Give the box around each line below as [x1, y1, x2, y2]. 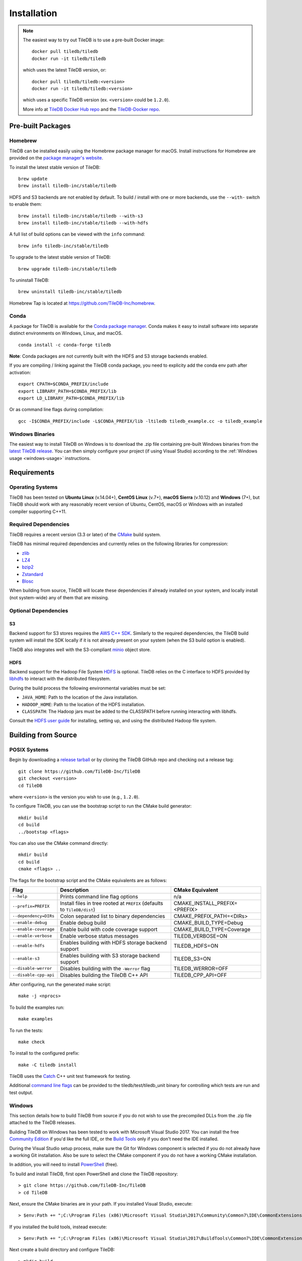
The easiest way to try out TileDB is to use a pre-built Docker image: [23, 37, 165, 43]
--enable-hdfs [12, 943, 45, 948]
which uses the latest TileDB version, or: [23, 67, 107, 73]
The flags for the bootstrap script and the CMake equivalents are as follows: [9, 877, 167, 883]
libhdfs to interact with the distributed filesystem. [9, 676, 111, 682]
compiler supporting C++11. [9, 508, 67, 514]
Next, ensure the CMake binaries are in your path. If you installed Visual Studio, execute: [9, 1200, 193, 1207]
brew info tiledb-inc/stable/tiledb [18, 243, 109, 249]
